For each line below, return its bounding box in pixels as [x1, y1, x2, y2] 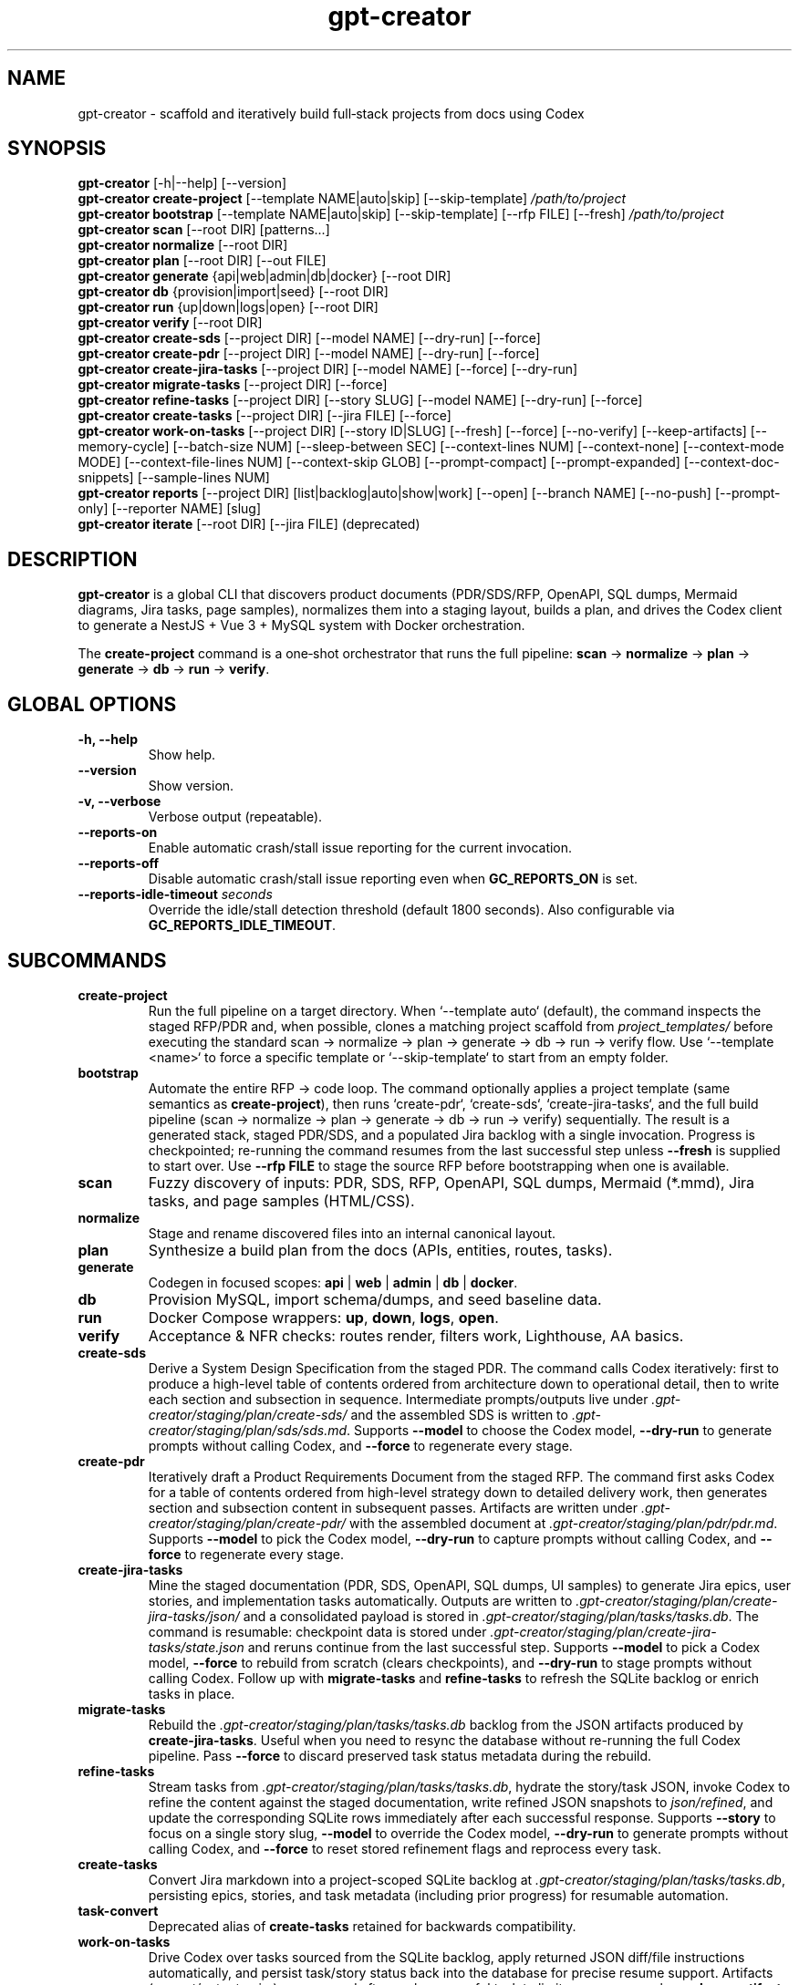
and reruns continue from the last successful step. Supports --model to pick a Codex [247, 1639, 761, 1655]
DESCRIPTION [7, 547, 138, 571]
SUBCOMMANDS [7, 948, 167, 972]
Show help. [148, 747, 216, 763]
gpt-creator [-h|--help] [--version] [78, 175, 287, 191]
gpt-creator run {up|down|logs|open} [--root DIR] [78, 299, 379, 315]
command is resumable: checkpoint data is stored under [148, 1623, 487, 1639]
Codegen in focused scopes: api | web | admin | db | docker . [148, 1274, 518, 1290]
